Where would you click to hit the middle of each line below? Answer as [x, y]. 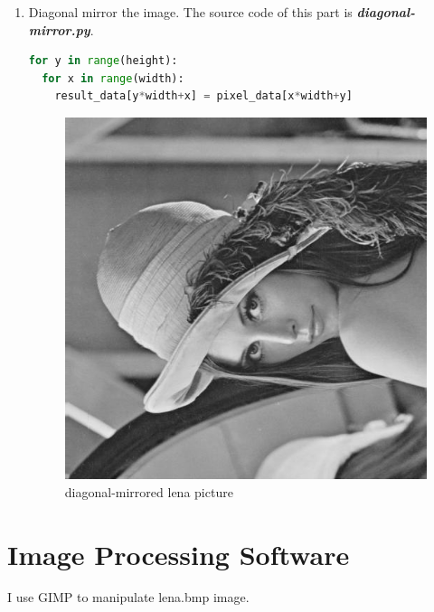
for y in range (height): [103, 61]
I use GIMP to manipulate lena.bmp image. [128, 597]
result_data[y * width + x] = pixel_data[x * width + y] [203, 96]
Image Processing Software [179, 554]
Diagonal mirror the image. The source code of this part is [190, 12]
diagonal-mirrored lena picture [149, 491]
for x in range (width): [113, 78]
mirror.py [59, 29]
